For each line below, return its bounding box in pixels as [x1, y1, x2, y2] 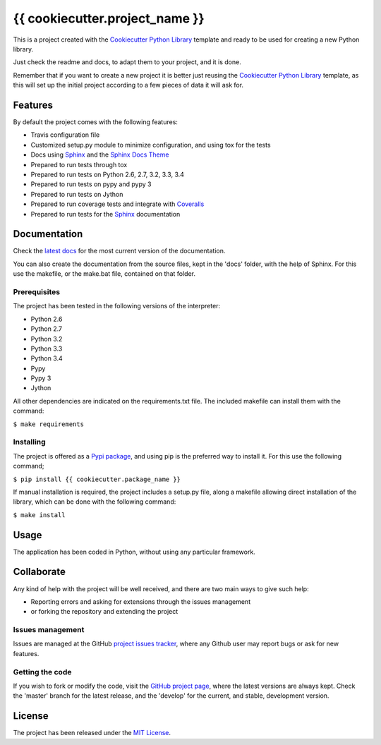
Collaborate [13, 566, 66, 578]
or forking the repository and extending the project [30, 607, 179, 616]
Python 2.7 [30, 325, 63, 333]
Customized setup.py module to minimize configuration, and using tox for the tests [30, 140, 271, 149]
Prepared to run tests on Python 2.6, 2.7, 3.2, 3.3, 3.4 [30, 170, 185, 178]
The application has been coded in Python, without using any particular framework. [13, 547, 255, 556]
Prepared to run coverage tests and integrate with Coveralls [30, 200, 205, 208]
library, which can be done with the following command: [13, 497, 176, 506]
